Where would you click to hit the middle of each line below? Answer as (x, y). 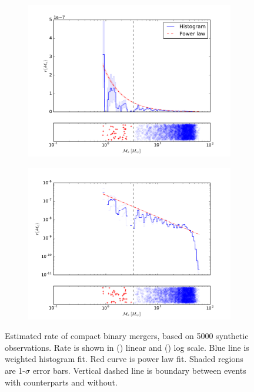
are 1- (15, 370)
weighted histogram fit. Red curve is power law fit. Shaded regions (124, 359)
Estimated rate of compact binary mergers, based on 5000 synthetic (127, 336)
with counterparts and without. (61, 382)
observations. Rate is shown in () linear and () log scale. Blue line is (127, 347)
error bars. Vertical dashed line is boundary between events (139, 370)
